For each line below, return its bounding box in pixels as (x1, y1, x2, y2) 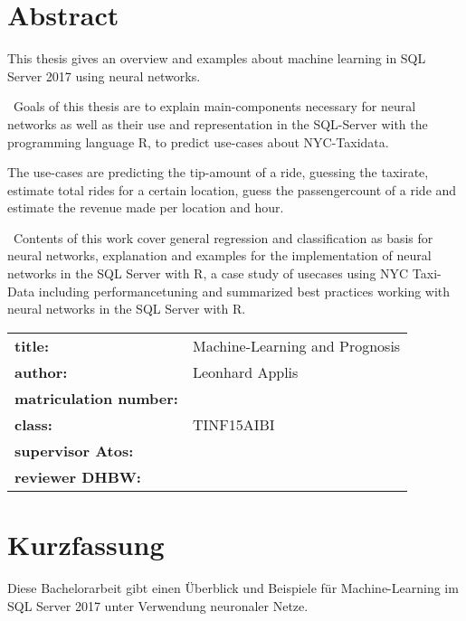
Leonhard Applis (192, 361, 299, 382)
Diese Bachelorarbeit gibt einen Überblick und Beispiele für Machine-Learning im (7, 578, 459, 597)
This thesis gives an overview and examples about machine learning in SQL (7, 49, 426, 68)
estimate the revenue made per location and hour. (7, 198, 284, 217)
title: (14, 334, 50, 356)
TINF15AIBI (192, 413, 275, 435)
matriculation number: (14, 387, 178, 409)
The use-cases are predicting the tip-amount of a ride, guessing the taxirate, (7, 163, 429, 182)
